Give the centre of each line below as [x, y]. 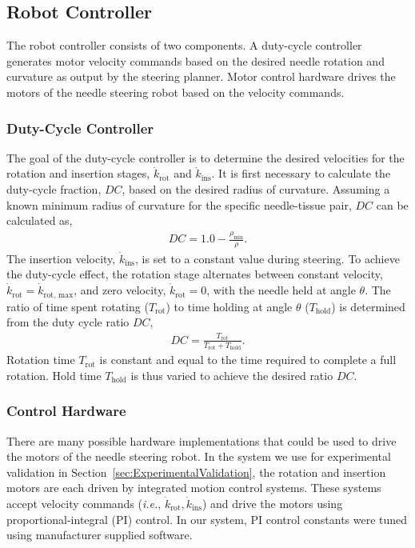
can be [392, 204]
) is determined [368, 306]
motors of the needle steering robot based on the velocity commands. [176, 92]
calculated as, [40, 220]
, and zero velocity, [120, 290]
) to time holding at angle [229, 306]
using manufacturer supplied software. [100, 535]
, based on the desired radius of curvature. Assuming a [256, 188]
